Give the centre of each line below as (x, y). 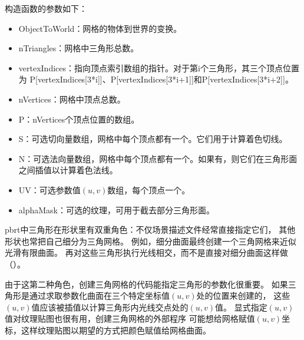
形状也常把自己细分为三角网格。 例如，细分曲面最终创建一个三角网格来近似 (151, 241)
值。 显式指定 (241, 307)
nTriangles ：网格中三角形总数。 (79, 48)
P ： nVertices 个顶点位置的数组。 (79, 119)
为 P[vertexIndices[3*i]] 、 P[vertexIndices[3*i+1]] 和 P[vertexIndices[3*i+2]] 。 (156, 79)
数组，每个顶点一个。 (149, 189)
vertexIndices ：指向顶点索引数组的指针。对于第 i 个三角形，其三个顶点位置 (159, 67)
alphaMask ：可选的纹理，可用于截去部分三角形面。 (117, 209)
